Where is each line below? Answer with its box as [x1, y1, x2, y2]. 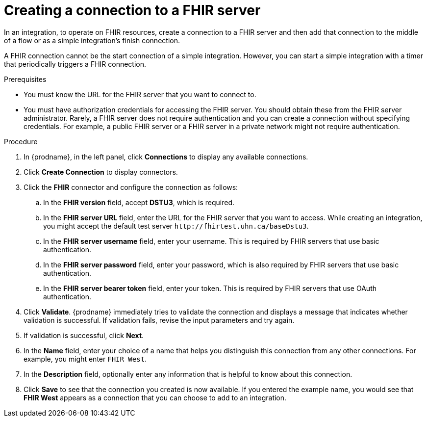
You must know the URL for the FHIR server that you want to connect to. [24, 90, 256, 99]
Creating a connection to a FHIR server [4, 2, 261, 19]
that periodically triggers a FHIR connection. [4, 59, 147, 68]
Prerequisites [4, 75, 47, 83]
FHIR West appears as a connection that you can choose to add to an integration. [24, 393, 287, 402]
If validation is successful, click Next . [24, 331, 144, 340]
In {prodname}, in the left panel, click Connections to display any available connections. [24, 152, 308, 161]
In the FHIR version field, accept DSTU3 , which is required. [43, 198, 234, 207]
